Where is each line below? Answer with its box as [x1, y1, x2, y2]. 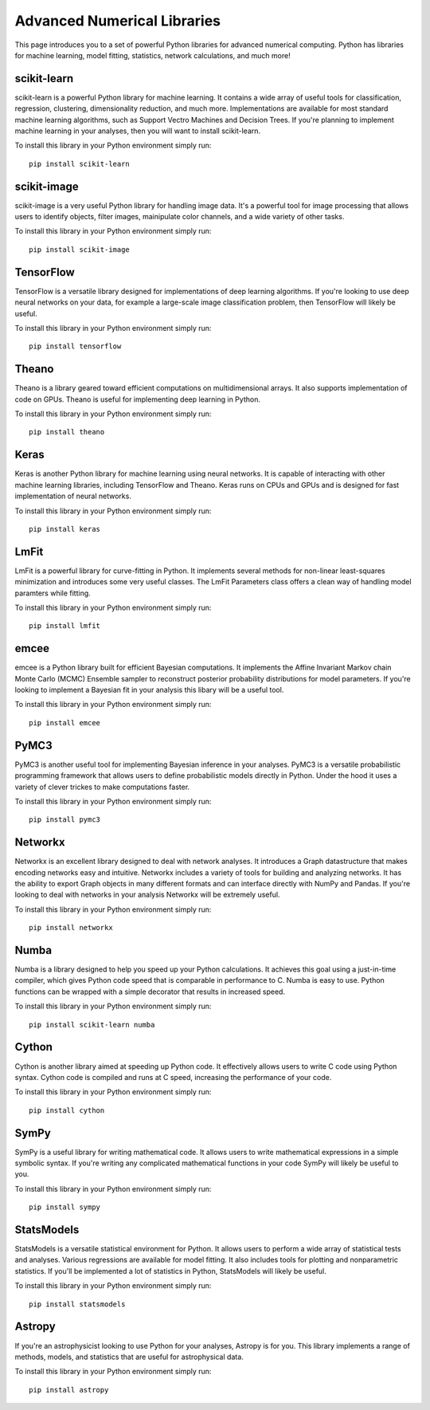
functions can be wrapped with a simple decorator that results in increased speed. [14, 987, 286, 996]
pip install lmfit [29, 622, 101, 630]
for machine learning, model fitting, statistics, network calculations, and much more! [14, 50, 291, 60]
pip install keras [29, 524, 101, 533]
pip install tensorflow [29, 342, 122, 351]
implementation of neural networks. [14, 491, 131, 501]
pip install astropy [29, 1385, 109, 1394]
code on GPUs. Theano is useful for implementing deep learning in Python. [14, 395, 260, 404]
